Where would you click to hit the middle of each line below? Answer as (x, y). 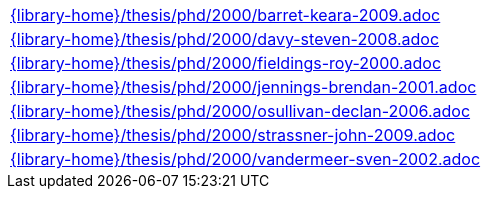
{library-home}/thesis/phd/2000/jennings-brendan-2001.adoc (243, 87)
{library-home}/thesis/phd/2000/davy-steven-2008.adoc (225, 39)
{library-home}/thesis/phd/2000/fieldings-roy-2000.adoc (226, 63)
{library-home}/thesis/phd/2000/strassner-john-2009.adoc (233, 135)
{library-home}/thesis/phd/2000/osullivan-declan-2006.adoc (240, 111)
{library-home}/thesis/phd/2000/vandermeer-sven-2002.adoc (245, 159)
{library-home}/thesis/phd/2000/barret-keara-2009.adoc (225, 15)
